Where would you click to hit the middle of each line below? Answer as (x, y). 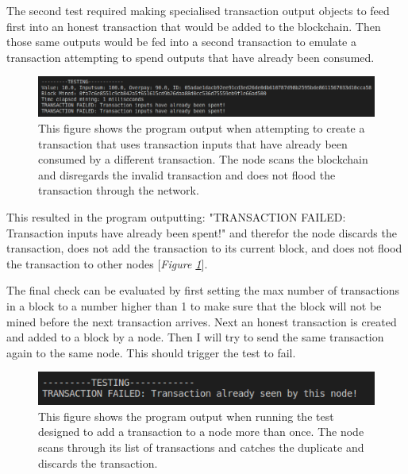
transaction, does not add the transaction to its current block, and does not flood (204, 248)
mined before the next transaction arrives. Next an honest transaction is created (202, 321)
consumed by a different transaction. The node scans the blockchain (203, 159)
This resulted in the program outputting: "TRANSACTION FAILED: (176, 216)
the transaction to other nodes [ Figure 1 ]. (107, 263)
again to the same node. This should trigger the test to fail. (151, 352)
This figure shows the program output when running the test (186, 416)
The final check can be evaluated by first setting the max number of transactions (203, 290)
